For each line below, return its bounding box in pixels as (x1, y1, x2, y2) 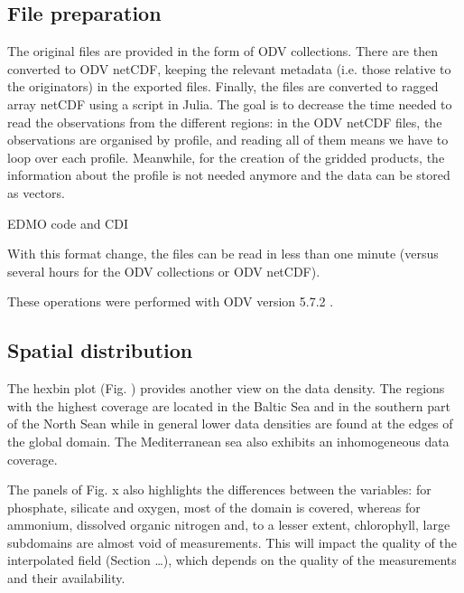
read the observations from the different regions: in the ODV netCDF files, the (7, 112, 442, 131)
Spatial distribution (7, 336, 193, 364)
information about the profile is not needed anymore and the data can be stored (7, 165, 450, 184)
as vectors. (7, 183, 65, 202)
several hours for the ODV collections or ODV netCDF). (7, 261, 320, 280)
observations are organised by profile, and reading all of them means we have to (7, 130, 449, 149)
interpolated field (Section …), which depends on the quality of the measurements (7, 551, 457, 569)
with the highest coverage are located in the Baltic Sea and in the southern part (7, 396, 450, 415)
